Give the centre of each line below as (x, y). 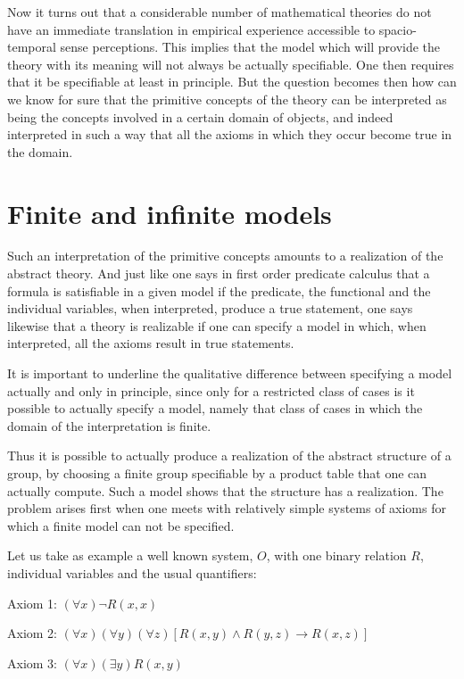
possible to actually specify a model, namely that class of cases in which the (215, 408)
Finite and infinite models (170, 213)
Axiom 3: (32, 662)
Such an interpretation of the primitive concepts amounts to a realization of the (225, 256)
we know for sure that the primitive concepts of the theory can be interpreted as (227, 99)
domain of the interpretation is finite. (109, 425)
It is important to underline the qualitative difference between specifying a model (230, 373)
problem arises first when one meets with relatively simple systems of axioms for (227, 508)
